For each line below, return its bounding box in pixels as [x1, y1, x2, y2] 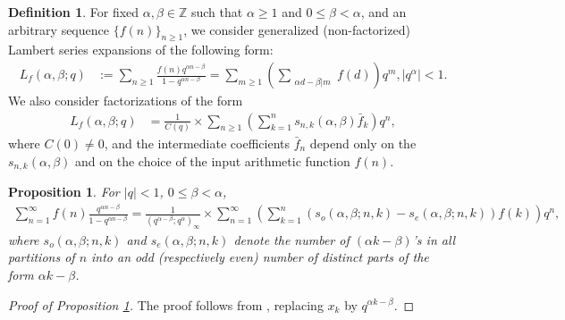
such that [190, 3, 243, 21]
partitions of [8, 248, 75, 266]
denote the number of [233, 230, 350, 248]
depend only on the [309, 133, 417, 152]
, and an [360, 3, 407, 21]
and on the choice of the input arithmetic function [75, 151, 350, 170]
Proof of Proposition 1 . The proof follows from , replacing [8, 295, 324, 314]
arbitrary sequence [8, 20, 109, 38]
